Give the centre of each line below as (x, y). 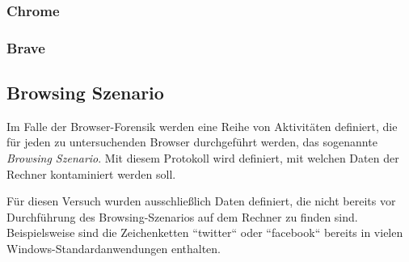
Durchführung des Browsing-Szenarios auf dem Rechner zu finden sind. (182, 216)
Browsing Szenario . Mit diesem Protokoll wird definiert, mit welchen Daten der (203, 158)
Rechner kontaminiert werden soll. (91, 173)
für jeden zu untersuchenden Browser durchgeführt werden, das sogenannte (192, 142)
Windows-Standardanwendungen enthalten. (114, 249)
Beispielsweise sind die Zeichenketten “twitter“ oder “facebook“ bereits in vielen (205, 232)
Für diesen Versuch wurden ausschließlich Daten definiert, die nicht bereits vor (201, 201)
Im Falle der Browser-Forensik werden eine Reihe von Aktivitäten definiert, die (202, 126)
